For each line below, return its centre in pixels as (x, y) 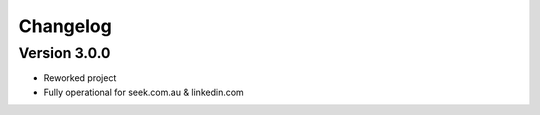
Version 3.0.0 (64, 53)
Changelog (65, 26)
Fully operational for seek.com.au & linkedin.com (143, 92)
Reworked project (80, 78)
